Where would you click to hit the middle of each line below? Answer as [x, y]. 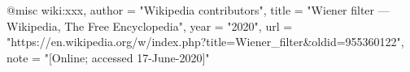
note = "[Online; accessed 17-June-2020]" [108, 57]
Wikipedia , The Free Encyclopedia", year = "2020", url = [150, 25]
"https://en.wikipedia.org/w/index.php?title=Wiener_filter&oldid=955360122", [205, 42]
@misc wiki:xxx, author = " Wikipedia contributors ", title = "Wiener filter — [198, 10]
